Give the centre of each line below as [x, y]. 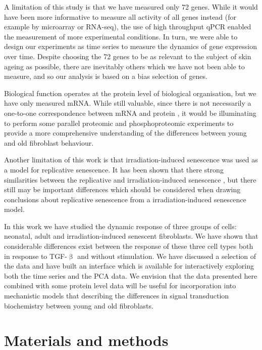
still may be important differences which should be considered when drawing [122, 189]
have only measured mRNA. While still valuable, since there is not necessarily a [128, 103]
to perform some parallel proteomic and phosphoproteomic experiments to [119, 123]
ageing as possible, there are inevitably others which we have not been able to [124, 66]
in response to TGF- [36, 256]
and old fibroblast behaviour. [49, 142]
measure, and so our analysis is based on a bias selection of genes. [106, 76]
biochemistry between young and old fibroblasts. [79, 305]
